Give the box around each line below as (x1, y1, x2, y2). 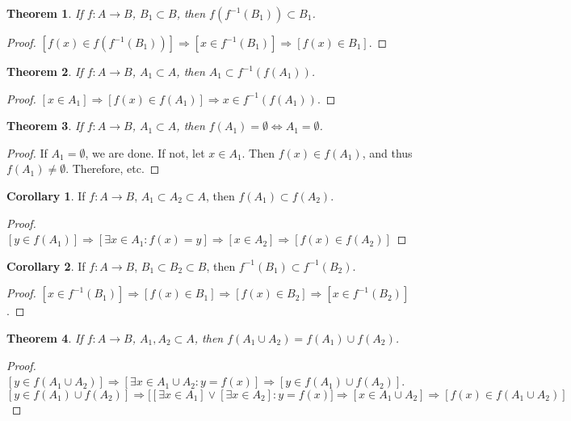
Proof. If (6, 144, 48, 161)
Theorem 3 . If (6, 117, 83, 134)
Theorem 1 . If (6, 5, 83, 21)
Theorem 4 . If (6, 329, 83, 346)
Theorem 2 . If (6, 63, 83, 79)
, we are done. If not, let (85, 144, 205, 161)
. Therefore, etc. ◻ (65, 160, 160, 177)
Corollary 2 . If (6, 257, 86, 274)
